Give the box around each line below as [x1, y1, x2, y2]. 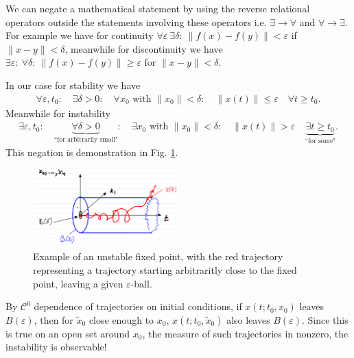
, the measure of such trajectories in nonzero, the [142, 326, 349, 340]
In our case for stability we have [5, 77, 141, 92]
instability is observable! [5, 340, 107, 354]
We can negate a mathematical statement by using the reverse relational [5, 1, 310, 15]
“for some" [305, 137, 335, 144]
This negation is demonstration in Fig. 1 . [5, 144, 178, 159]
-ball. [130, 276, 152, 290]
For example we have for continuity [5, 28, 154, 42]
